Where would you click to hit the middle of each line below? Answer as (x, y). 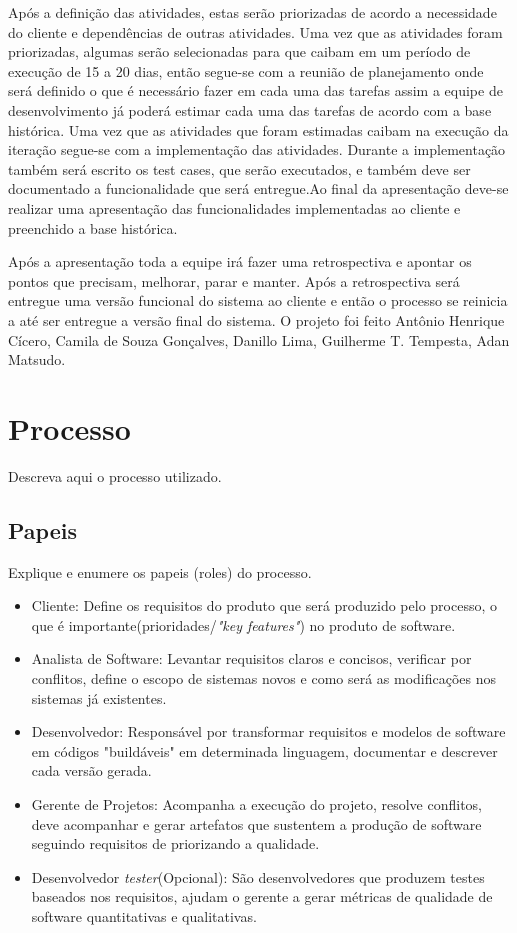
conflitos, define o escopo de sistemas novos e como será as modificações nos (264, 677)
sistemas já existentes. (99, 697)
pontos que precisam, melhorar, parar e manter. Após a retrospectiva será (234, 280)
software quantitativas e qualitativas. (144, 915)
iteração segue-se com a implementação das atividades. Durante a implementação (257, 149)
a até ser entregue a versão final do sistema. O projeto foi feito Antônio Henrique (256, 319)
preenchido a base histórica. (93, 227)
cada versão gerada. (91, 770)
